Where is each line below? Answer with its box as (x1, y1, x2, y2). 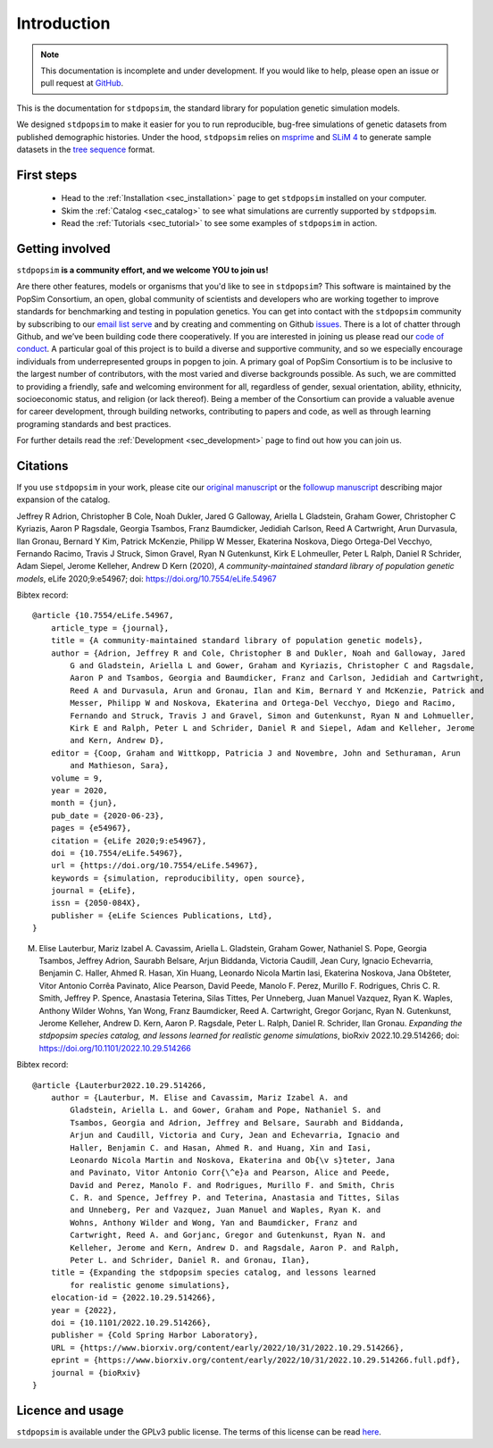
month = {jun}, (50, 798, 118, 808)
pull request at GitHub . (40, 78, 124, 88)
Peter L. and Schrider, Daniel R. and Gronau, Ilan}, (70, 1255, 311, 1266)
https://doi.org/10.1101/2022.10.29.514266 (38, 1042, 192, 1053)
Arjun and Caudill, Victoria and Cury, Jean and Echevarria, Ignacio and (70, 1130, 400, 1141)
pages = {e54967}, (50, 823, 132, 833)
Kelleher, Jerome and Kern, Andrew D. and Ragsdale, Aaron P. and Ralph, (70, 1243, 400, 1252)
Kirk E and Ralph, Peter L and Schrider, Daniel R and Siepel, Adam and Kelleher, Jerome (70, 724, 475, 732)
